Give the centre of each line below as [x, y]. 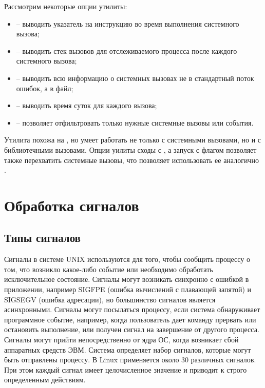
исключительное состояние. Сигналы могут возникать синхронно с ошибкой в [127, 279]
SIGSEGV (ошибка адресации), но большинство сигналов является [110, 299]
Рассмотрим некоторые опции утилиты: [66, 6]
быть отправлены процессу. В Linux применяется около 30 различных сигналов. [130, 360]
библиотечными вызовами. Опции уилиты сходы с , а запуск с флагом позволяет [130, 149]
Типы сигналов [42, 238]
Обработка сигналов [72, 205]
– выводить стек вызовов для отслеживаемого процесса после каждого [127, 50]
